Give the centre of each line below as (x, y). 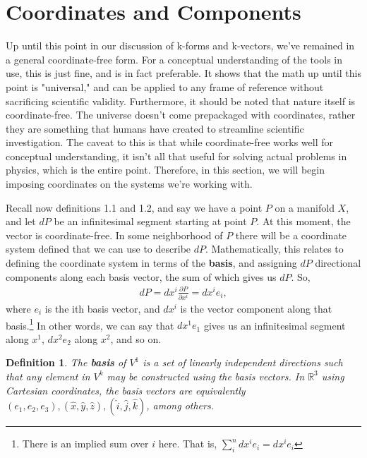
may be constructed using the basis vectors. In (206, 376)
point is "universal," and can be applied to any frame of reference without (165, 86)
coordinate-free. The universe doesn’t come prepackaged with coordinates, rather (181, 115)
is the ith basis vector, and (102, 308)
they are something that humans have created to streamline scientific (155, 128)
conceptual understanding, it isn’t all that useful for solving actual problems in (176, 156)
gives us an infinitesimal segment (275, 325)
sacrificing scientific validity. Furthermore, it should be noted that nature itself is (181, 101)
